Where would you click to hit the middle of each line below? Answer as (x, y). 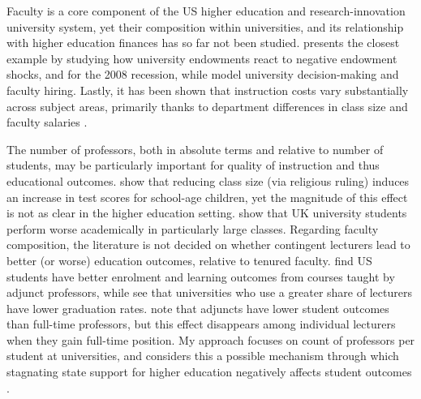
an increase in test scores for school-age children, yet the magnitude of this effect (207, 197)
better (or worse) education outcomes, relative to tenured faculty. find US (189, 260)
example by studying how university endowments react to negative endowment (202, 58)
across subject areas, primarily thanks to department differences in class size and (207, 106)
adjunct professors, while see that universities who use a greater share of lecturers (209, 292)
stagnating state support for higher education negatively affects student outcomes (209, 372)
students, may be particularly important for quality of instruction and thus (193, 165)
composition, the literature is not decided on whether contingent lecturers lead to (208, 245)
